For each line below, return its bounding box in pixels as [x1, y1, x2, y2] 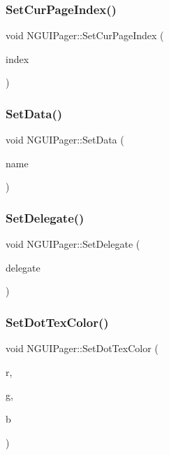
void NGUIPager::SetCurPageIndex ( [6, 28, 164, 43]
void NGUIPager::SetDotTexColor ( [6, 341, 159, 356]
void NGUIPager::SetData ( [6, 132, 124, 147]
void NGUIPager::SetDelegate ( [6, 237, 140, 251]
